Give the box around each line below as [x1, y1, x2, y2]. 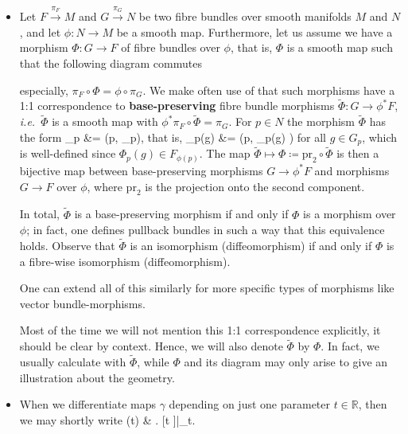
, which [362, 128, 398, 145]
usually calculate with [19, 354, 126, 369]
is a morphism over [303, 205, 396, 222]
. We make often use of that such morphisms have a [142, 81, 395, 98]
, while [137, 354, 169, 369]
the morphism [287, 113, 356, 130]
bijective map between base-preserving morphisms [19, 162, 263, 178]
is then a [336, 145, 379, 162]
